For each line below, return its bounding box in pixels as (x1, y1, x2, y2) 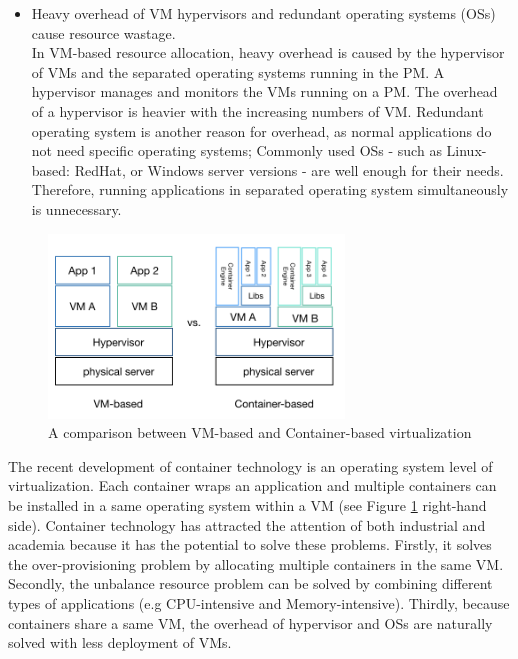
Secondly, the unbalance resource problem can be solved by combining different (8, 573, 493, 594)
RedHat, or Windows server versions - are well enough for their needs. (74, 159, 504, 180)
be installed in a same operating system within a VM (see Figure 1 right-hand (8, 495, 487, 516)
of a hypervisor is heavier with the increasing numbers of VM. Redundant (31, 100, 484, 121)
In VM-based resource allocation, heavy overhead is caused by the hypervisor (31, 42, 505, 63)
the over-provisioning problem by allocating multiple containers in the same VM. (8, 553, 504, 574)
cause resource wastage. (31, 22, 176, 43)
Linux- (446, 140, 487, 161)
